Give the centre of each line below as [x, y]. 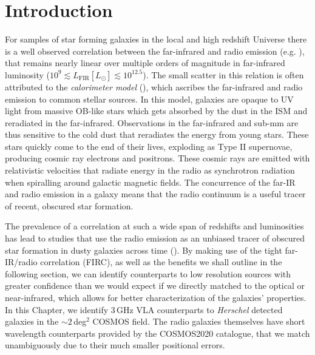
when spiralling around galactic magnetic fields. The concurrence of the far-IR [150, 182]
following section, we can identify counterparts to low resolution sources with [148, 273]
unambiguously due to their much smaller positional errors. [115, 345]
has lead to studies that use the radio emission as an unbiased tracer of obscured [155, 238]
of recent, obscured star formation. [69, 205]
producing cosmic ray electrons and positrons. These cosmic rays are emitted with [157, 158]
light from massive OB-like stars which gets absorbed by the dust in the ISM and [156, 111]
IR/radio [21, 262]
